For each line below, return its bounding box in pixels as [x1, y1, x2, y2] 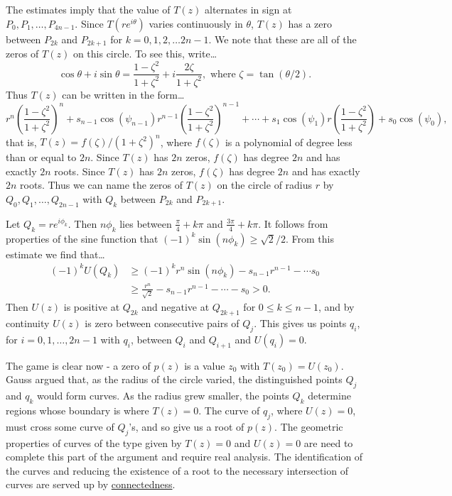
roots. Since [54, 163, 105, 178]
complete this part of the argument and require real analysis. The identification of [6, 449, 363, 464]
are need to [303, 435, 353, 450]
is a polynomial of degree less [225, 134, 353, 149]
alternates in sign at [205, 2, 292, 16]
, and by [318, 299, 355, 314]
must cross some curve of [6, 419, 114, 434]
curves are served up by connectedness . [6, 477, 176, 492]
